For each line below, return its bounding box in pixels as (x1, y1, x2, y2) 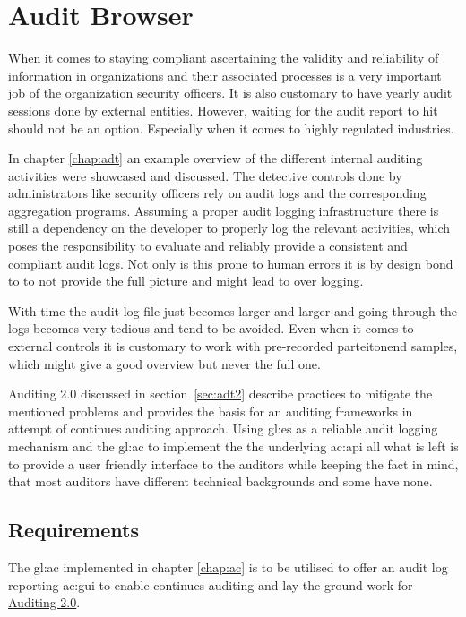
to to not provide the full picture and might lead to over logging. (8, 271, 364, 290)
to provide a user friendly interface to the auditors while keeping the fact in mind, (8, 454, 459, 473)
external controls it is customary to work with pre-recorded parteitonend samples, (8, 337, 458, 356)
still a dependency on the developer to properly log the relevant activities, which (8, 219, 451, 237)
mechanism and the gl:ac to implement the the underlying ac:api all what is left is (8, 437, 459, 455)
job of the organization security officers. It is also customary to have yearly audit (8, 83, 453, 102)
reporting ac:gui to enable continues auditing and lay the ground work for (8, 575, 413, 594)
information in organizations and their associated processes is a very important (8, 65, 442, 84)
